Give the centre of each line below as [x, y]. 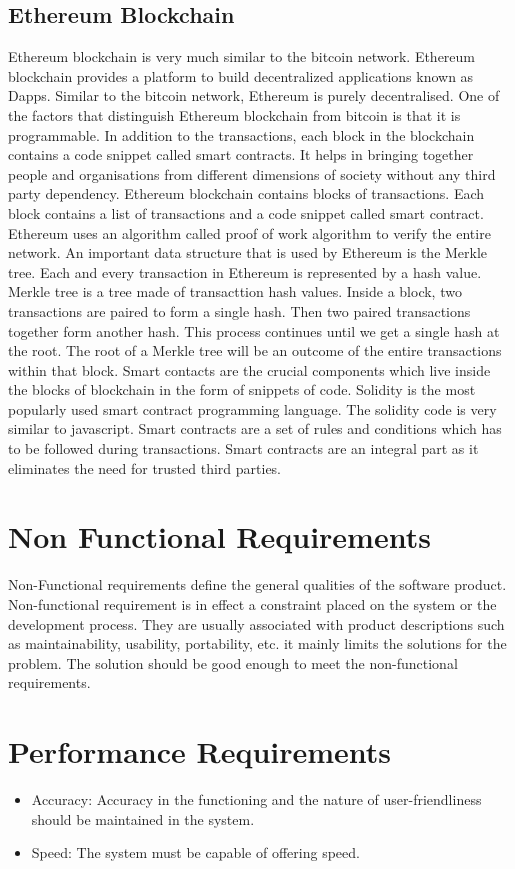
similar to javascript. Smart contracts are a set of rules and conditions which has [255, 428]
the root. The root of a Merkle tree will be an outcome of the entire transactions [255, 350]
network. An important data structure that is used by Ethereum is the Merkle [248, 252]
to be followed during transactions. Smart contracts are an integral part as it [243, 448]
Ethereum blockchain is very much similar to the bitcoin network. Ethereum [242, 56]
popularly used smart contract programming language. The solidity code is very [252, 408]
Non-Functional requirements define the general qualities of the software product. [257, 584]
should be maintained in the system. [143, 818]
